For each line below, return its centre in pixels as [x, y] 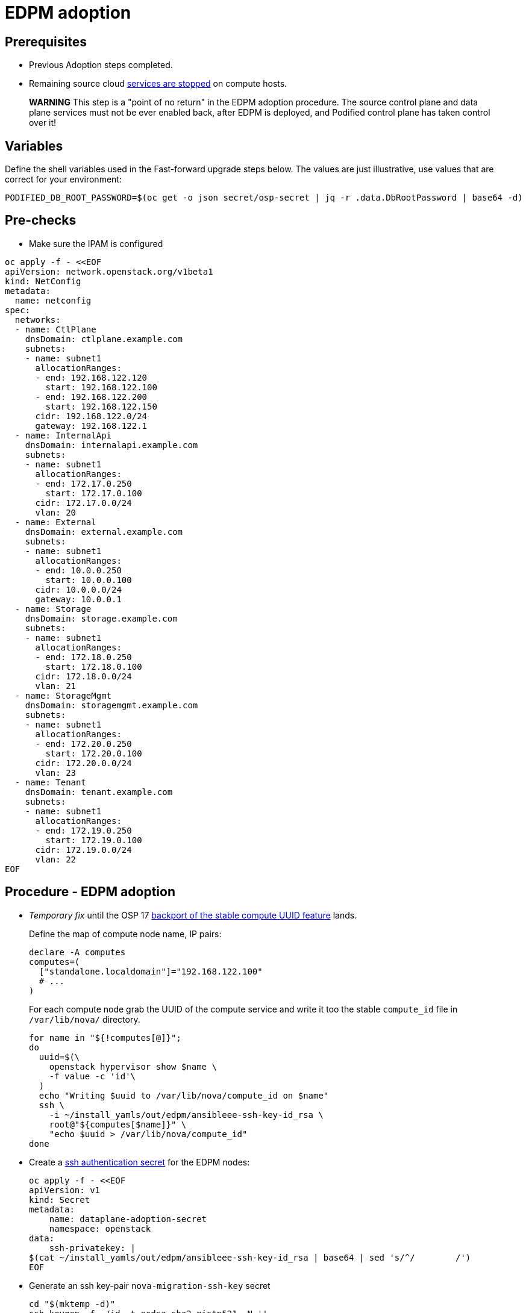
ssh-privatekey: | [92, 1248]
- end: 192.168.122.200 [91, 397]
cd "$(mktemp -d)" [72, 1304]
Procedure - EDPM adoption [90, 892]
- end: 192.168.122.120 [91, 377]
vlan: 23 [56, 772]
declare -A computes [77, 952]
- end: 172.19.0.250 [83, 830]
